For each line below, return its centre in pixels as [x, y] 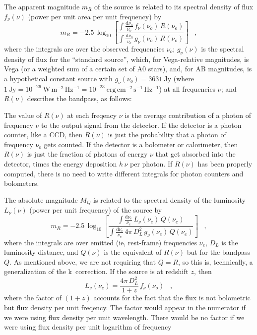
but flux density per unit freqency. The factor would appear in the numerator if [125, 307]
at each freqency [92, 115]
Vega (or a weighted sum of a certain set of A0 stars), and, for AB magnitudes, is [128, 69]
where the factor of [33, 298]
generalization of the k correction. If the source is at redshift [96, 271]
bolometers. [22, 183]
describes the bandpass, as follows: [79, 98]
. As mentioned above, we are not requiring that [83, 261]
